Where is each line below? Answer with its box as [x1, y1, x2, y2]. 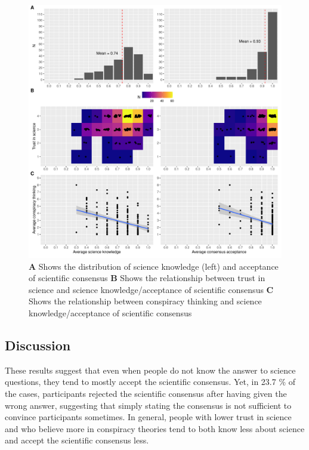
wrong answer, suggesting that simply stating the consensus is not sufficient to [5, 399, 292, 411]
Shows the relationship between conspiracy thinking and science [29, 295, 262, 307]
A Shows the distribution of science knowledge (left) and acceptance [29, 260, 279, 272]
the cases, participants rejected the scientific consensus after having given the [5, 387, 287, 399]
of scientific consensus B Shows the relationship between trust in [29, 272, 265, 284]
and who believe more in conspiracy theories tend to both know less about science [5, 422, 305, 434]
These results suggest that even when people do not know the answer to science [5, 363, 296, 376]
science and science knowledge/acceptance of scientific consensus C [29, 283, 274, 295]
